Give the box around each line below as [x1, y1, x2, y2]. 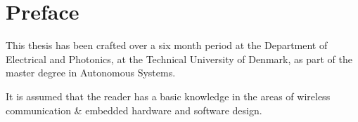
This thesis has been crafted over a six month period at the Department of [6, 38, 328, 53]
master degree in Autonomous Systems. [6, 65, 176, 80]
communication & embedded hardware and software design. [6, 102, 262, 117]
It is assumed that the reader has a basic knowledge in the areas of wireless [6, 88, 331, 103]
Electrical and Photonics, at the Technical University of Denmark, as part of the [6, 51, 352, 66]
